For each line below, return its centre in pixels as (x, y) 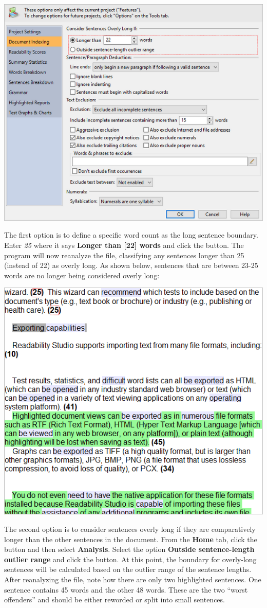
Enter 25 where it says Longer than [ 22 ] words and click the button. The (124, 245)
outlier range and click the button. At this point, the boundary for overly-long (130, 559)
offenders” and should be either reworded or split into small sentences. (115, 600)
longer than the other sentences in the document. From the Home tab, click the (131, 539)
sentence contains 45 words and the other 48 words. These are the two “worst (126, 589)
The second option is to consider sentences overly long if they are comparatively (130, 529)
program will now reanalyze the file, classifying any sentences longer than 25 (124, 255)
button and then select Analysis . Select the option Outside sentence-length (129, 549)
